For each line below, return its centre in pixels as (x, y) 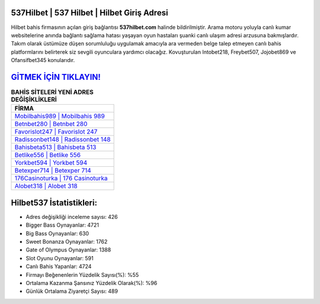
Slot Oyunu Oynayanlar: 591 (60, 258)
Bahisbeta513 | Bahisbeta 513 (55, 147)
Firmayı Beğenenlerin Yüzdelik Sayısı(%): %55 (82, 274)
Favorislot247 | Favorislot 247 (56, 132)
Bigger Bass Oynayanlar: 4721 (62, 225)
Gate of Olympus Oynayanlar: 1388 (68, 250)
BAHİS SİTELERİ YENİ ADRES (52, 92)
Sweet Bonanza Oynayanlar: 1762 (67, 242)
